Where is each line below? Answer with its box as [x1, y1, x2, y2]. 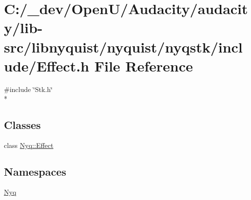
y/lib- [4, 18, 43, 37]
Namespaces [4, 164, 66, 179]
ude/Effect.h [4, 55, 90, 75]
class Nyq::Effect [4, 140, 54, 150]
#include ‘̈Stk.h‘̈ [4, 84, 53, 94]
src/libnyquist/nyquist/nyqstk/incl [4, 36, 243, 56]
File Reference [94, 55, 193, 75]
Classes [4, 117, 41, 132]
